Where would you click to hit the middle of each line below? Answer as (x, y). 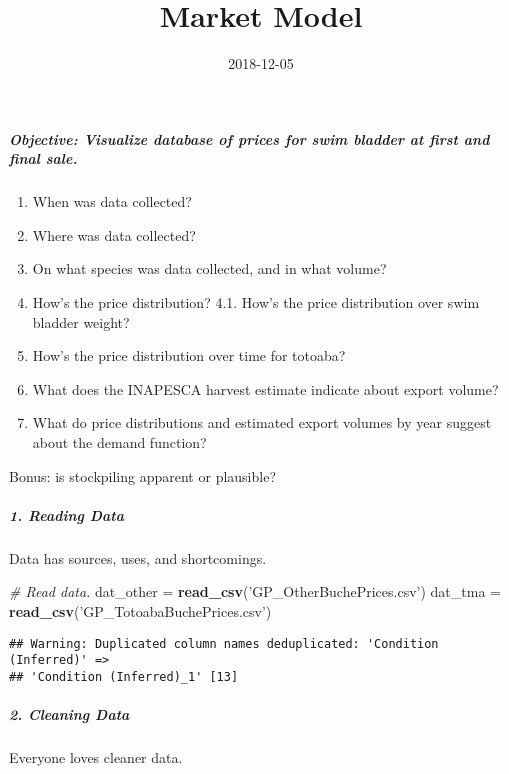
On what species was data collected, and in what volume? (209, 268)
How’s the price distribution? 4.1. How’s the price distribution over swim (256, 302)
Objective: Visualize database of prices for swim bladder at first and (249, 138)
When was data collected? (112, 201)
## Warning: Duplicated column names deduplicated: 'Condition (224, 643)
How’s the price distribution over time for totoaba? (189, 355)
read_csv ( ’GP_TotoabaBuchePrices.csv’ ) (140, 610)
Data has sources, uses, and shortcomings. (138, 557)
